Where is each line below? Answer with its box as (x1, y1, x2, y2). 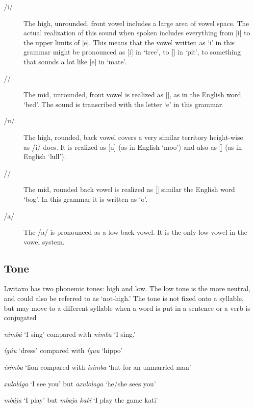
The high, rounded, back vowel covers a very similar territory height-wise (24, 132, 243, 142)
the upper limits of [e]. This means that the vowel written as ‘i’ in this (24, 37, 235, 47)
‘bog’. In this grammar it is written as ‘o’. (24, 193, 148, 204)
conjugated (4, 312, 37, 323)
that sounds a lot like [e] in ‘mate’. (24, 56, 127, 66)
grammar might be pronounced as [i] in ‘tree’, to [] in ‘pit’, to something (24, 47, 241, 57)
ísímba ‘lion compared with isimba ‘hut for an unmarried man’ (4, 362, 191, 372)
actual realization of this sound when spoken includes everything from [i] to (24, 27, 250, 38)
